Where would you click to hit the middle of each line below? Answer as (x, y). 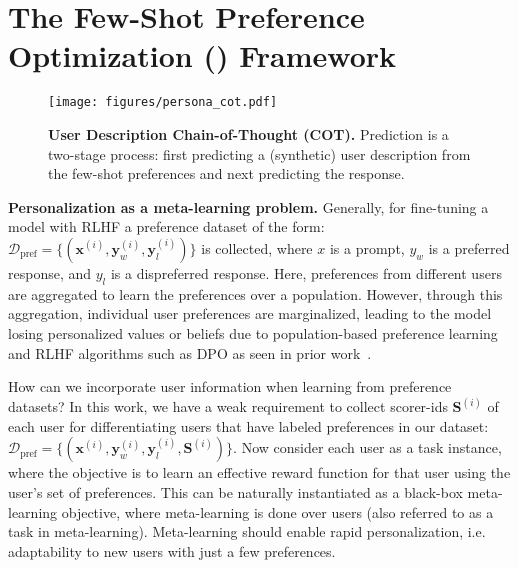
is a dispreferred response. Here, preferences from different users (306, 272)
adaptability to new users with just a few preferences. (172, 550)
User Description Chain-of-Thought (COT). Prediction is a (248, 133)
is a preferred (469, 247)
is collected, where (257, 247)
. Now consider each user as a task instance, (367, 447)
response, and (50, 272)
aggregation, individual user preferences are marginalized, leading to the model (250, 313)
